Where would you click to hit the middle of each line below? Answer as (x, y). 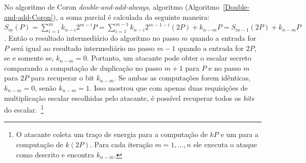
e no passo (225, 67)
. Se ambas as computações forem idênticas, (182, 78)
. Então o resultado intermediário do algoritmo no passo (92, 37)
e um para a (239, 134)
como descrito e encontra (55, 154)
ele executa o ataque (225, 144)
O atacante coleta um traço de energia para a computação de (112, 134)
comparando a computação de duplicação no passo (83, 67)
